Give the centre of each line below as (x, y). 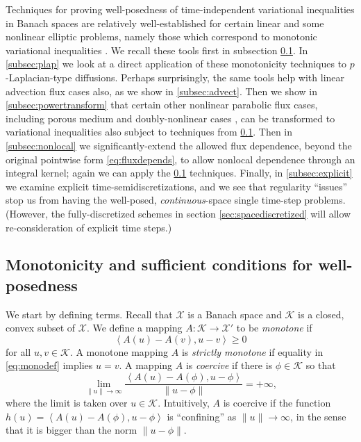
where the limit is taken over (67, 403)
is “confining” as (202, 416)
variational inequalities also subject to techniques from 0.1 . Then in (149, 132)
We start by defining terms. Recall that (89, 314)
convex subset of (41, 328)
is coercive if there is (229, 365)
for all (18, 351)
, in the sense (318, 416)
